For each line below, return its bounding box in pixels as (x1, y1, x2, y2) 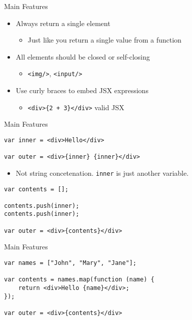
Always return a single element (15, 18, 110, 28)
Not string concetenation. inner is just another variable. (15, 167, 189, 178)
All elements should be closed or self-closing (15, 51, 150, 62)
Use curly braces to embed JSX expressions (15, 85, 148, 96)
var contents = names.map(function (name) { (4, 276, 154, 283)
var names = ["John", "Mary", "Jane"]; (4, 259, 136, 267)
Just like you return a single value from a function (27, 35, 181, 45)
